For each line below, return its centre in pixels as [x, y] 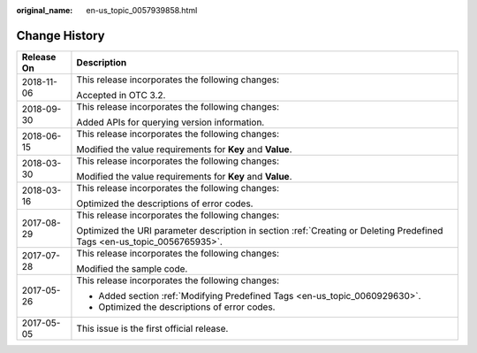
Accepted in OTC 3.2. [121, 95]
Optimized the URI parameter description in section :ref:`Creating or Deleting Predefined [260, 230]
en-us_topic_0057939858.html [142, 10]
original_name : [45, 10]
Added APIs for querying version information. [170, 122]
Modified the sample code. [132, 268]
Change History [61, 35]
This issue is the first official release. [152, 328]
